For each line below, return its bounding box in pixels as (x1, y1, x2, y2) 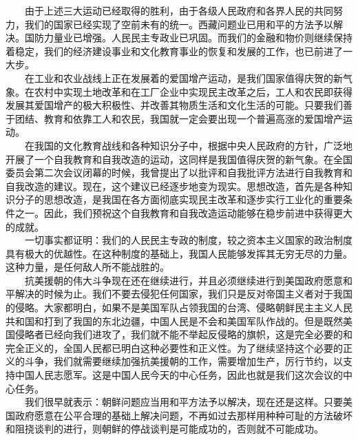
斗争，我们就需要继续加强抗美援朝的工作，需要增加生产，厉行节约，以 (24, 354, 343, 368)
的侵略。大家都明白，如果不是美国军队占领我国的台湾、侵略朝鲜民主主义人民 (6, 300, 352, 315)
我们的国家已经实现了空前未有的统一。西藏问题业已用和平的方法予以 (24, 17, 333, 31)
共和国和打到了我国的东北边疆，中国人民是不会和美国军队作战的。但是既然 (6, 313, 343, 328)
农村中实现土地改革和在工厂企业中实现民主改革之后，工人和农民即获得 (34, 84, 352, 98)
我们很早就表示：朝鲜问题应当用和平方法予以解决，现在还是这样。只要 (24, 395, 343, 409)
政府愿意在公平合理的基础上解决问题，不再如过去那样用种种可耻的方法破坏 (14, 408, 352, 422)
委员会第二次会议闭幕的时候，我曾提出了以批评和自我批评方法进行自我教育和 (6, 165, 352, 180)
